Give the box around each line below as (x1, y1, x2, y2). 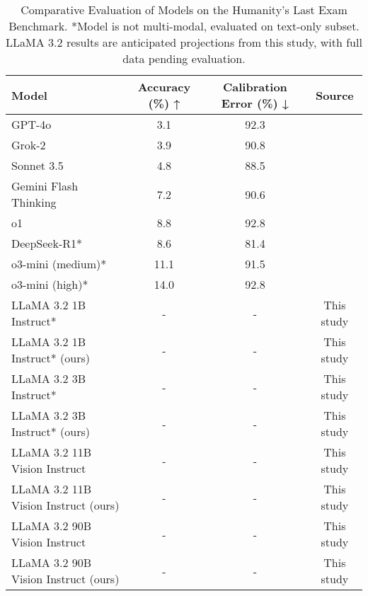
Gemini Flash (11, 178, 79, 194)
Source (315, 86, 354, 103)
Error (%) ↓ (221, 95, 289, 111)
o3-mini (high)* (11, 276, 88, 292)
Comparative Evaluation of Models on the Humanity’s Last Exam (21, 1, 347, 18)
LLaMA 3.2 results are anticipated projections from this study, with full (6, 34, 362, 50)
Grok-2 (11, 137, 46, 153)
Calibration (222, 79, 287, 95)
